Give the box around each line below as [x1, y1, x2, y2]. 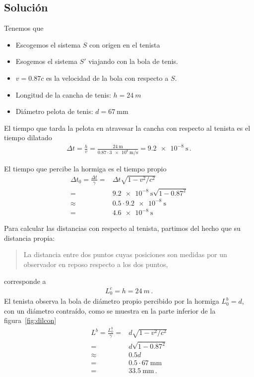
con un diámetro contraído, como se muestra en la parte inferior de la [4, 305, 216, 316]
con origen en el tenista [89, 39, 160, 50]
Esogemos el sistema [15, 56, 77, 66]
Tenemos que [4, 23, 44, 33]
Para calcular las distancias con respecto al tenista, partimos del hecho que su [4, 223, 241, 233]
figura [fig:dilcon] [4, 315, 57, 325]
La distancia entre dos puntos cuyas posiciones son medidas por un [23, 249, 227, 260]
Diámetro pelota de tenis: [15, 106, 93, 116]
